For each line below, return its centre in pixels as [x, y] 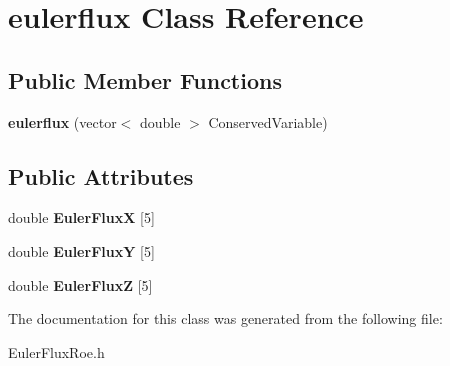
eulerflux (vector [62, 121]
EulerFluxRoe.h [56, 351]
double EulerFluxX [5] [81, 217]
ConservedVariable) [268, 121]
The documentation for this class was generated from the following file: [225, 318]
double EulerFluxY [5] [81, 250]
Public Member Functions [145, 79]
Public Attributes [101, 175]
